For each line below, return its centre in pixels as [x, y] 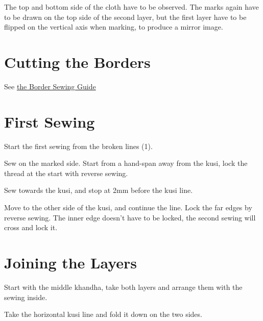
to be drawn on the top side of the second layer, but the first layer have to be [125, 17]
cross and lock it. [31, 227]
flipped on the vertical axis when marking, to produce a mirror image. [114, 27]
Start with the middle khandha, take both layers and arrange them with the [123, 287]
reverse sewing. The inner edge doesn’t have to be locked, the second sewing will [130, 217]
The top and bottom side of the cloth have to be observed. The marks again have [131, 7]
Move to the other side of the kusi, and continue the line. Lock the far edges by [128, 207]
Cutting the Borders [77, 61]
